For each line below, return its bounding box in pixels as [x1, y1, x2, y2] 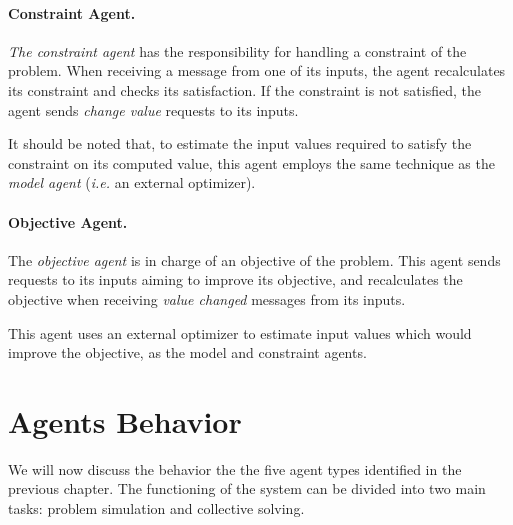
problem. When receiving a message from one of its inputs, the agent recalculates [8, 60, 506, 81]
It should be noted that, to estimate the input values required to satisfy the [8, 133, 472, 154]
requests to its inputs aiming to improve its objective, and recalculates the [8, 269, 463, 290]
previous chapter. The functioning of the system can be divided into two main [8, 478, 486, 499]
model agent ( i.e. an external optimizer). [8, 172, 256, 193]
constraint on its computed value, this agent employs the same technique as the [8, 152, 495, 173]
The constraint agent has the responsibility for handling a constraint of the [8, 40, 467, 61]
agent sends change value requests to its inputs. [8, 99, 299, 120]
